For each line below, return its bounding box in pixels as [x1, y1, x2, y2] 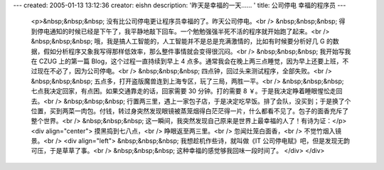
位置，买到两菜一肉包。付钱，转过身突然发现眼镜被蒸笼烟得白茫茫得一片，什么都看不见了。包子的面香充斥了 [31, 107, 348, 115]
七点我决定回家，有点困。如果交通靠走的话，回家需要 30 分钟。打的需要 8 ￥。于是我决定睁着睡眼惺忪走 [31, 87, 336, 95]
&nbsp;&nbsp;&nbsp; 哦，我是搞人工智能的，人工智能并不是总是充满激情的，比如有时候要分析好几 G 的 [31, 37, 334, 46]
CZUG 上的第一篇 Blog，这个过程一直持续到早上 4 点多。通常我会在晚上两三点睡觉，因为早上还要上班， [38, 57, 343, 65]
